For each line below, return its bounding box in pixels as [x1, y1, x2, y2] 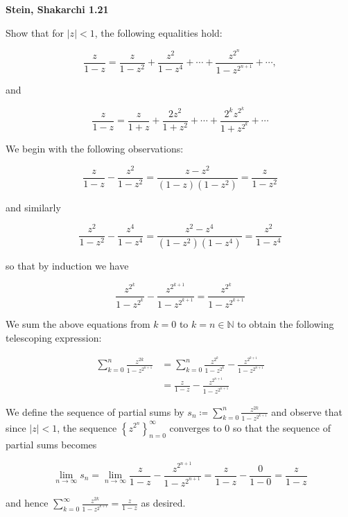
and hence [6, 496, 49, 510]
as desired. [141, 496, 186, 510]
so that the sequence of [233, 420, 331, 435]
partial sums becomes [6, 437, 97, 452]
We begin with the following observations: [6, 141, 184, 156]
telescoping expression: [6, 330, 102, 344]
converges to [169, 420, 222, 435]
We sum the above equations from [6, 316, 150, 331]
